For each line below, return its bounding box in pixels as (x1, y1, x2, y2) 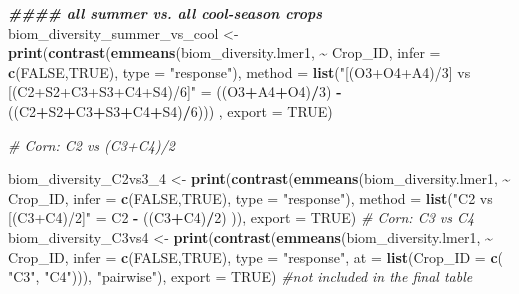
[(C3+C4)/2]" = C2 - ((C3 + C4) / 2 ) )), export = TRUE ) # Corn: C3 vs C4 (8, 207, 475, 228)
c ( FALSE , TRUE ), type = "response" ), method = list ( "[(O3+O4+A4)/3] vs (8, 61, 471, 82)
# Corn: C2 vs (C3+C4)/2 (8, 134, 175, 155)
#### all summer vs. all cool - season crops (8, 3, 323, 23)
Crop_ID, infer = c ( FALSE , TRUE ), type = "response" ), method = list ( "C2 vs (8, 187, 493, 208)
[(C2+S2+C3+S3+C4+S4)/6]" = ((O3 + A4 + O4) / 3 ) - (8, 81, 342, 102)
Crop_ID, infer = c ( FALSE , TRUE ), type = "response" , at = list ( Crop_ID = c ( (8, 246, 503, 267)
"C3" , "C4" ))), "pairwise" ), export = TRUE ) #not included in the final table (8, 266, 473, 287)
